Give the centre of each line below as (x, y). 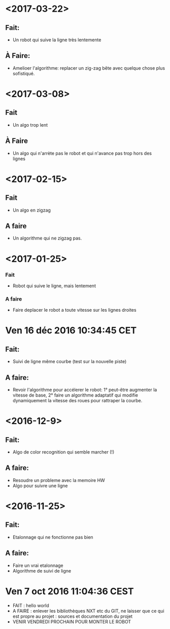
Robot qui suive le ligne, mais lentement (54, 286)
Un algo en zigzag (31, 210)
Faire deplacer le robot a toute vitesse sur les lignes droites (74, 310)
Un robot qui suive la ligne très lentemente (57, 40)
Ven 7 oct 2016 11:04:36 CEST (70, 591)
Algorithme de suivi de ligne (42, 571)
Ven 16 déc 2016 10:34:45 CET (71, 331)
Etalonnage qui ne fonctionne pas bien (53, 537)
